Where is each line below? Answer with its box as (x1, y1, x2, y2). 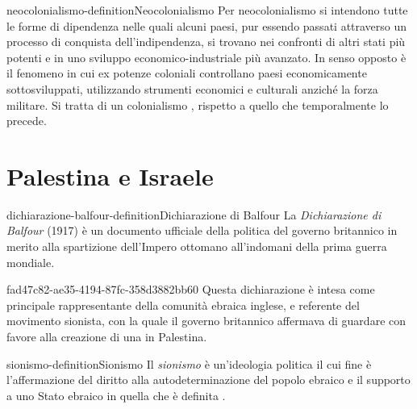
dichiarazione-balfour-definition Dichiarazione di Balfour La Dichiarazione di (6, 206, 382, 223)
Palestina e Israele (6, 159, 214, 192)
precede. (6, 112, 47, 129)
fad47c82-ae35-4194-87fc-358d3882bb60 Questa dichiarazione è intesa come (6, 281, 375, 298)
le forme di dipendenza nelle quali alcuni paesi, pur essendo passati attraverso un (6, 17, 407, 34)
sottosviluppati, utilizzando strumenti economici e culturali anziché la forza (6, 80, 378, 97)
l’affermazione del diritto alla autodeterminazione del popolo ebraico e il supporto (6, 371, 411, 388)
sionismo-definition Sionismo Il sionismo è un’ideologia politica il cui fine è (6, 355, 372, 372)
